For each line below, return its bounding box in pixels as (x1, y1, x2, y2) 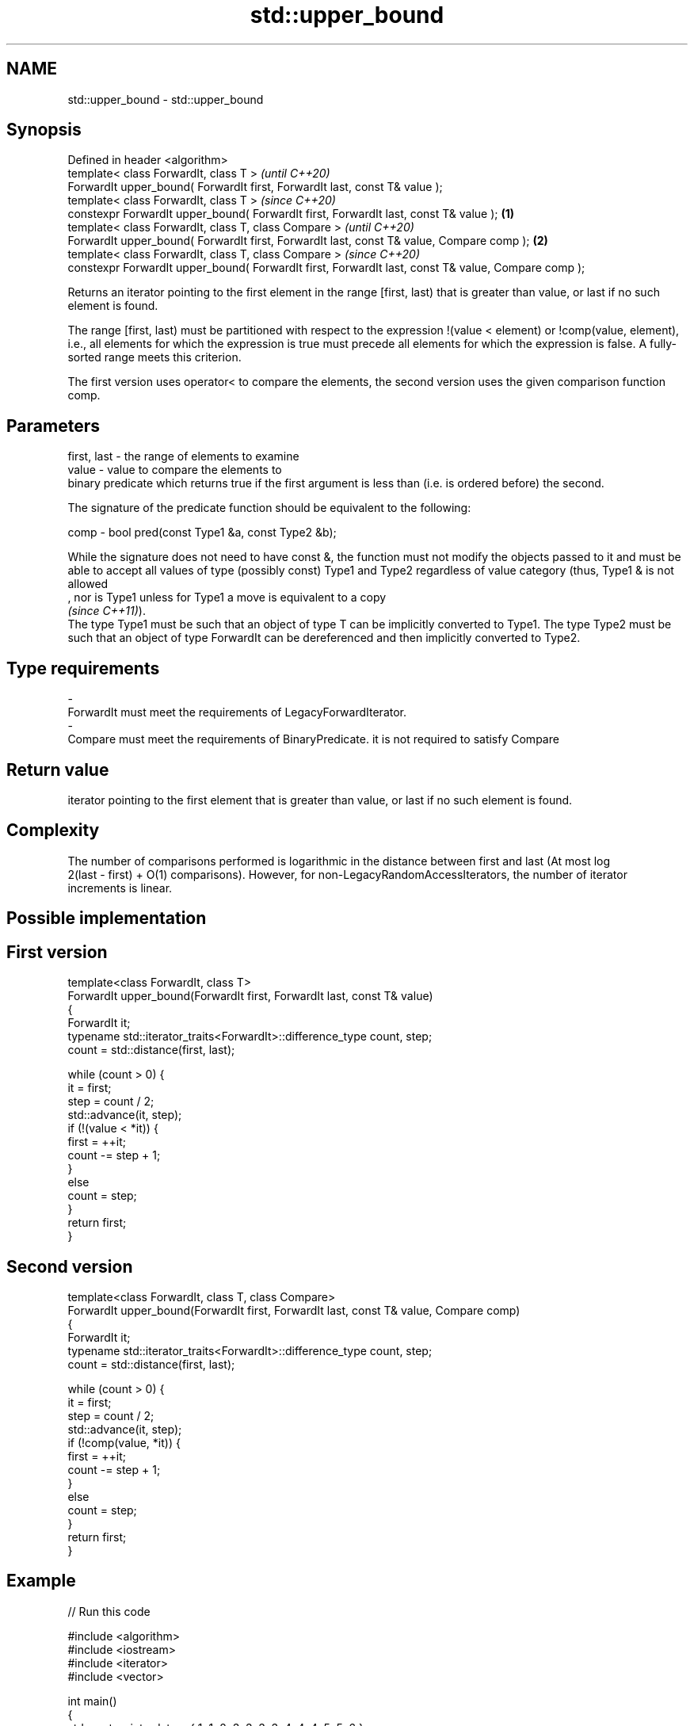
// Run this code (67, 1604, 151, 1618)
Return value (6, 759, 109, 780)
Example (6, 1571, 76, 1591)
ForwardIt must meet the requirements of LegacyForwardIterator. (67, 705, 407, 720)
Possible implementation (6, 908, 207, 929)
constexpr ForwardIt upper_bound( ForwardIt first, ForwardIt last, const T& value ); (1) (67, 207, 515, 221)
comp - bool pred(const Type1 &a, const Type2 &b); (67, 525, 337, 540)
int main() (67, 1694, 117, 1708)
